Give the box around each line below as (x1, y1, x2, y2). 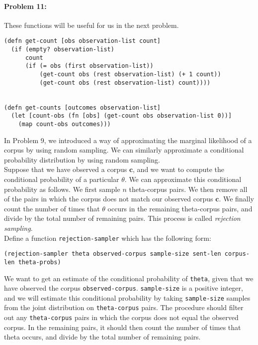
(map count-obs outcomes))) (18, 120, 111, 128)
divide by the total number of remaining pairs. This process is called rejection (4, 213, 241, 223)
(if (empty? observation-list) (11, 46, 114, 53)
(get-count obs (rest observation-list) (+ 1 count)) (39, 71, 221, 78)
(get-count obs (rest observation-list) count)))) (39, 79, 211, 86)
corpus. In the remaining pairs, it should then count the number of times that (4, 322, 241, 332)
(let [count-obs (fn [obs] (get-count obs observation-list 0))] (11, 112, 232, 120)
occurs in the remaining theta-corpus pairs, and (107, 203, 253, 213)
